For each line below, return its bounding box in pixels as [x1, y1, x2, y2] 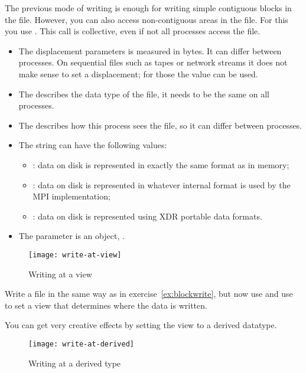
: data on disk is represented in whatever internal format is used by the [32, 178, 291, 191]
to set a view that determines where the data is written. [5, 299, 207, 311]
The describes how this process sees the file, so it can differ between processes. [18, 119, 302, 131]
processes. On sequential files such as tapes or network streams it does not [18, 56, 288, 68]
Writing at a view [28, 267, 92, 280]
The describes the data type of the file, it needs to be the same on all [18, 87, 269, 100]
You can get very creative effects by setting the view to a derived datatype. [5, 319, 277, 331]
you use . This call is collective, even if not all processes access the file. [5, 25, 261, 37]
